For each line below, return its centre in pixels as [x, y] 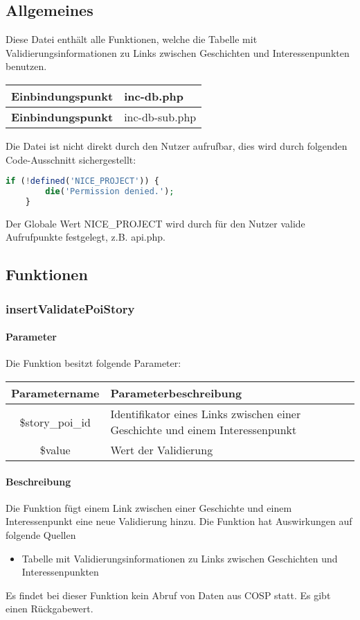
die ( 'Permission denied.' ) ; [110, 192]
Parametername [55, 393]
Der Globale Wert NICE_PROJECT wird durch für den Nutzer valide [155, 223]
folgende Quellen [41, 534]
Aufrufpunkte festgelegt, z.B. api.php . [85, 237]
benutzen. [26, 66]
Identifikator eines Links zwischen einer [206, 414]
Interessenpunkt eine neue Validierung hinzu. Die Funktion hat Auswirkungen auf [179, 521]
